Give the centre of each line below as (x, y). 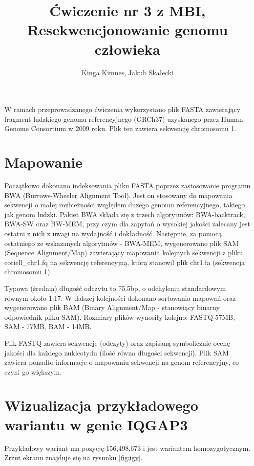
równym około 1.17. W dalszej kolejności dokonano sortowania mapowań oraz (120, 298)
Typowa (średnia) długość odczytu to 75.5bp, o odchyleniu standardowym (115, 288)
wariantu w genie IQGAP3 (96, 424)
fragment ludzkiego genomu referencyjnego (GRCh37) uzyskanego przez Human (124, 119)
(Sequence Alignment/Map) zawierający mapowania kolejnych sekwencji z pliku (124, 253)
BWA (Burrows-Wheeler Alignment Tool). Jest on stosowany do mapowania (118, 195)
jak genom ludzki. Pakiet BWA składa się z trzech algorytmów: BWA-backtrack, (125, 214)
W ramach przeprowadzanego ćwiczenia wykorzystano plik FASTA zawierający (123, 109)
